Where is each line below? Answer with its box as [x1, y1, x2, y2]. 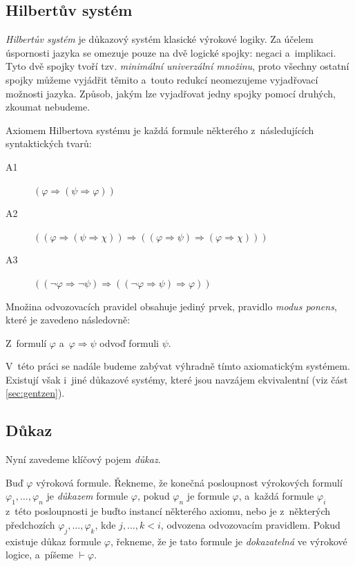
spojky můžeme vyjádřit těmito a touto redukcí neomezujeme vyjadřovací [6, 72, 318, 86]
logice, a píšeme [6, 547, 74, 562]
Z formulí [6, 335, 47, 350]
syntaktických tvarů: [6, 136, 92, 151]
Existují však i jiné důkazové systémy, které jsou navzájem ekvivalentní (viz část [6, 372, 348, 386]
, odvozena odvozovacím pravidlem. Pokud [160, 517, 340, 531]
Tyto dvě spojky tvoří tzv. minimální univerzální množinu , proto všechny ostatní [6, 59, 349, 73]
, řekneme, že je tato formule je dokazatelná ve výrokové [111, 534, 347, 548]
